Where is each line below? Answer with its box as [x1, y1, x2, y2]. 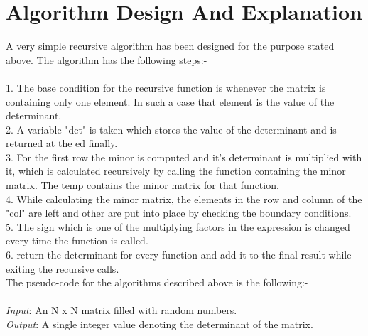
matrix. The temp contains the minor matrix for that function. [6, 178, 279, 193]
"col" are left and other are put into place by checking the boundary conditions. [6, 205, 352, 220]
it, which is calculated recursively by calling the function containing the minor [6, 163, 346, 178]
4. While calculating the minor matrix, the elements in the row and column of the [6, 191, 362, 206]
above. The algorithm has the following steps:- [6, 52, 207, 67]
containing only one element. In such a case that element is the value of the [6, 94, 335, 109]
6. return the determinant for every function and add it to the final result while [6, 247, 352, 262]
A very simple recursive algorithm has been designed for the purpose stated [6, 38, 335, 53]
